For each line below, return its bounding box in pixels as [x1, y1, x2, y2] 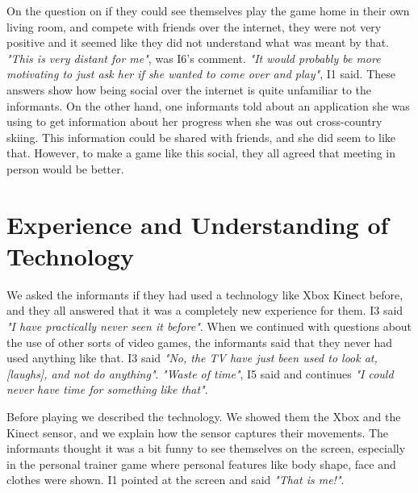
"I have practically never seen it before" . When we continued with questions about [6, 318, 412, 335]
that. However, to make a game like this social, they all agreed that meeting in [6, 144, 396, 161]
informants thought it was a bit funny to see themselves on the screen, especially [6, 440, 406, 457]
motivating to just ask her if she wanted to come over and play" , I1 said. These [6, 65, 395, 82]
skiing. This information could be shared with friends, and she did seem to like [6, 128, 396, 145]
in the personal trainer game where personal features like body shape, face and [6, 455, 396, 472]
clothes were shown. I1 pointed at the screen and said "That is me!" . [6, 471, 345, 488]
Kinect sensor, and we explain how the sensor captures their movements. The [6, 424, 389, 441]
